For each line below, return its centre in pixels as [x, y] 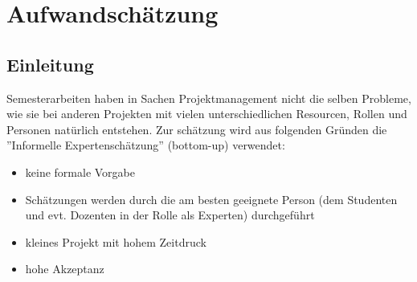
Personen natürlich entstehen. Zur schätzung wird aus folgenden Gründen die [197, 129]
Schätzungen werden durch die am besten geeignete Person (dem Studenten [211, 199]
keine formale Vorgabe [80, 172]
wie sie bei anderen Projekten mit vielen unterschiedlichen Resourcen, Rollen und [207, 114]
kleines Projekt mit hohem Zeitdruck [116, 241]
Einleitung [50, 64]
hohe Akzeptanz [65, 269]
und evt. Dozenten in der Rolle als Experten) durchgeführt [170, 215]
